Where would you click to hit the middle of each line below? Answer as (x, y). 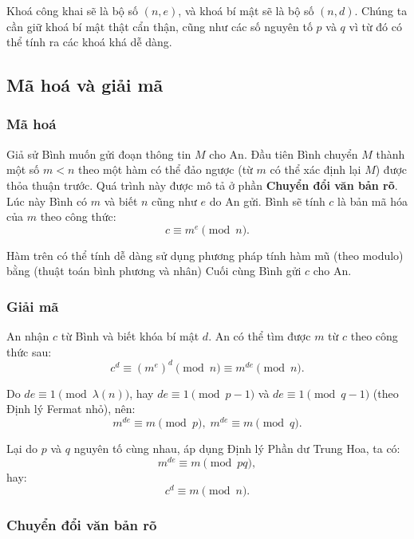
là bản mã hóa (373, 201)
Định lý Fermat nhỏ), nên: (71, 409)
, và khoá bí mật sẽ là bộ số (246, 10)
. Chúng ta (381, 10)
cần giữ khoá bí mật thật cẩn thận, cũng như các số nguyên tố (160, 26)
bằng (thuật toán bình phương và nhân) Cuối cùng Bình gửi (154, 271)
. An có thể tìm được (260, 336)
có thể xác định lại (315, 169)
